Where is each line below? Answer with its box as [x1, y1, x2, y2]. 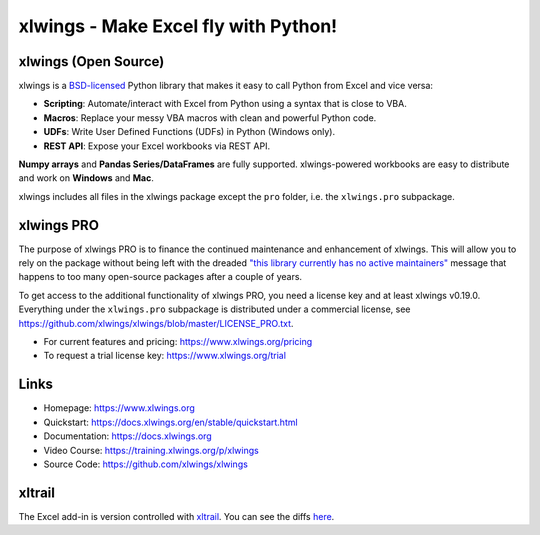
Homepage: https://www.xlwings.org [43, 402, 195, 414]
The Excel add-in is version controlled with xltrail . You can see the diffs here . [18, 510, 335, 522]
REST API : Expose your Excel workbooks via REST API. [43, 140, 270, 152]
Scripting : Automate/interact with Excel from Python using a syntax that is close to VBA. [43, 98, 407, 110]
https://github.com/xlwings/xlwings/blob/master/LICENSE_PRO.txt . [18, 317, 294, 329]
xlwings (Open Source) [18, 53, 165, 70]
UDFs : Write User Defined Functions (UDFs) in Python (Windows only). [43, 126, 335, 138]
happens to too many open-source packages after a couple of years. [18, 271, 303, 283]
